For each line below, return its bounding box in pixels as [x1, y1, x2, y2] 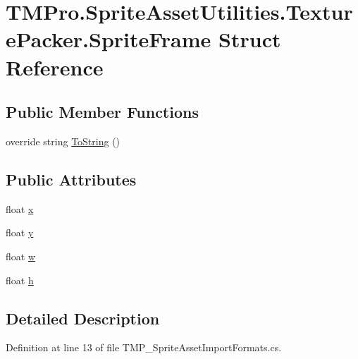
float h [6, 272, 34, 287]
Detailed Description [6, 307, 160, 329]
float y [6, 225, 34, 240]
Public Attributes [6, 168, 137, 190]
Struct [218, 25, 281, 54]
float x [6, 201, 34, 216]
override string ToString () [6, 133, 121, 148]
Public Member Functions [6, 101, 199, 123]
